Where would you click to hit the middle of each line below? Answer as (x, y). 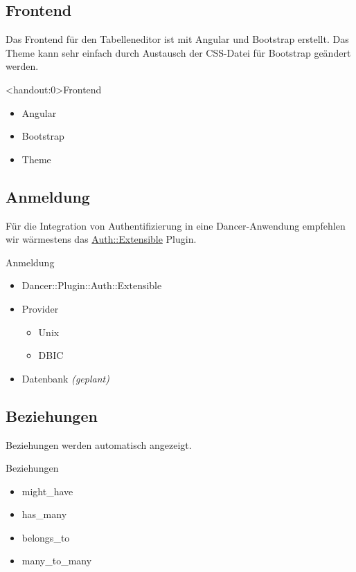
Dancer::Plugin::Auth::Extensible (92, 285)
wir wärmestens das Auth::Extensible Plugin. (101, 239)
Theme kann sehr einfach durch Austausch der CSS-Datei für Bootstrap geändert (178, 52)
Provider (40, 308)
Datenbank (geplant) (65, 378)
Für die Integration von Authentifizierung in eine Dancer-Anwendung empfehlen (176, 225)
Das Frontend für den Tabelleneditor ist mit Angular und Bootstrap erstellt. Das (177, 39)
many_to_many (57, 561)
